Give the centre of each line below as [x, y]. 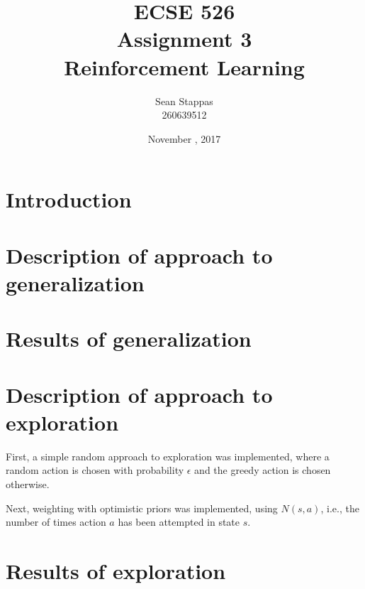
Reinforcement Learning [184, 66]
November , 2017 [184, 138]
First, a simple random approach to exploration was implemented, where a [168, 456]
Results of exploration [116, 570]
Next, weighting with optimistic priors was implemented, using [142, 508]
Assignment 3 [184, 39]
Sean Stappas [184, 101]
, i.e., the [340, 508]
